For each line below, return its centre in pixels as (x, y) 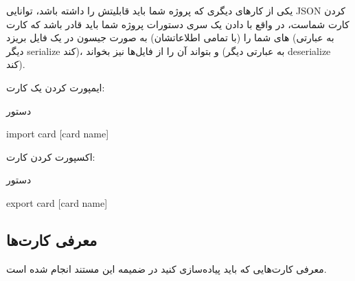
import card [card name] (58, 134)
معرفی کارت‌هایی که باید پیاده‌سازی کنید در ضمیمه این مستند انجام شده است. (167, 268)
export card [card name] (57, 202)
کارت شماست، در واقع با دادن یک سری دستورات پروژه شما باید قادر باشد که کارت (178, 24)
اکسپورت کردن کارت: (51, 156)
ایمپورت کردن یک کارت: (56, 87)
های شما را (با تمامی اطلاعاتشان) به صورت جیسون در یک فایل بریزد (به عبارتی (170, 37)
